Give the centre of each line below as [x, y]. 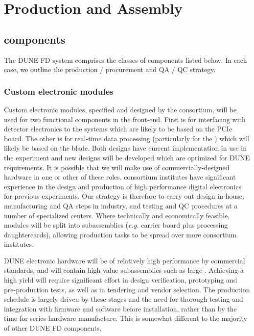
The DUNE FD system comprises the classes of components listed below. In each [126, 60]
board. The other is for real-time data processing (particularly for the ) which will [127, 138]
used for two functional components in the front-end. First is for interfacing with [125, 119]
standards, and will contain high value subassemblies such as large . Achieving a [124, 270]
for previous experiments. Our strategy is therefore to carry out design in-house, [124, 196]
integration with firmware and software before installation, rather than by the [120, 308]
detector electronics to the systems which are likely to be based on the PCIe [118, 129]
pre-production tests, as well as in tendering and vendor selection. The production [127, 289]
